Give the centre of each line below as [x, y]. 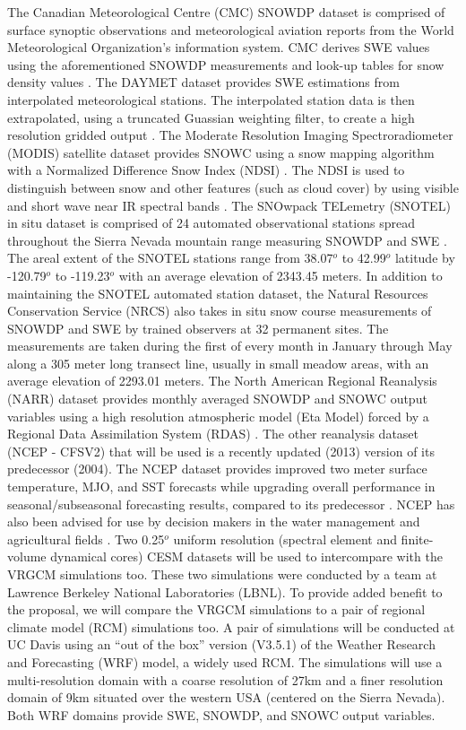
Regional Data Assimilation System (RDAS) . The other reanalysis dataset [213, 434]
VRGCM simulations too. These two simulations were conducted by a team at [222, 574]
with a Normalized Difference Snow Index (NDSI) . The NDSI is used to [206, 170]
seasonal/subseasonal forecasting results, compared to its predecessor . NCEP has [231, 504]
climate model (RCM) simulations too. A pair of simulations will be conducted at [231, 626]
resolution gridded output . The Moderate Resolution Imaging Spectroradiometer [230, 135]
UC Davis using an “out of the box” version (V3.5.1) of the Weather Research [221, 644]
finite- [417, 539]
